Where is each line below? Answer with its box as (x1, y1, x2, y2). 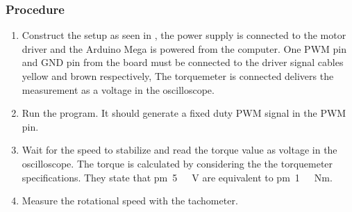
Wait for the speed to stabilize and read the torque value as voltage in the (22, 142, 337, 157)
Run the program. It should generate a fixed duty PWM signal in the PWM (22, 106, 346, 120)
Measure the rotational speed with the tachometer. (22, 193, 238, 208)
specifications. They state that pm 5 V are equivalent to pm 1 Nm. (22, 170, 333, 184)
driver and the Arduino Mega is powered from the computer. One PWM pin (22, 41, 347, 56)
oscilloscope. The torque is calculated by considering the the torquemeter (22, 156, 333, 170)
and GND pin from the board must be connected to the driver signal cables (22, 55, 344, 70)
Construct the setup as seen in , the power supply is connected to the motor (22, 28, 346, 42)
